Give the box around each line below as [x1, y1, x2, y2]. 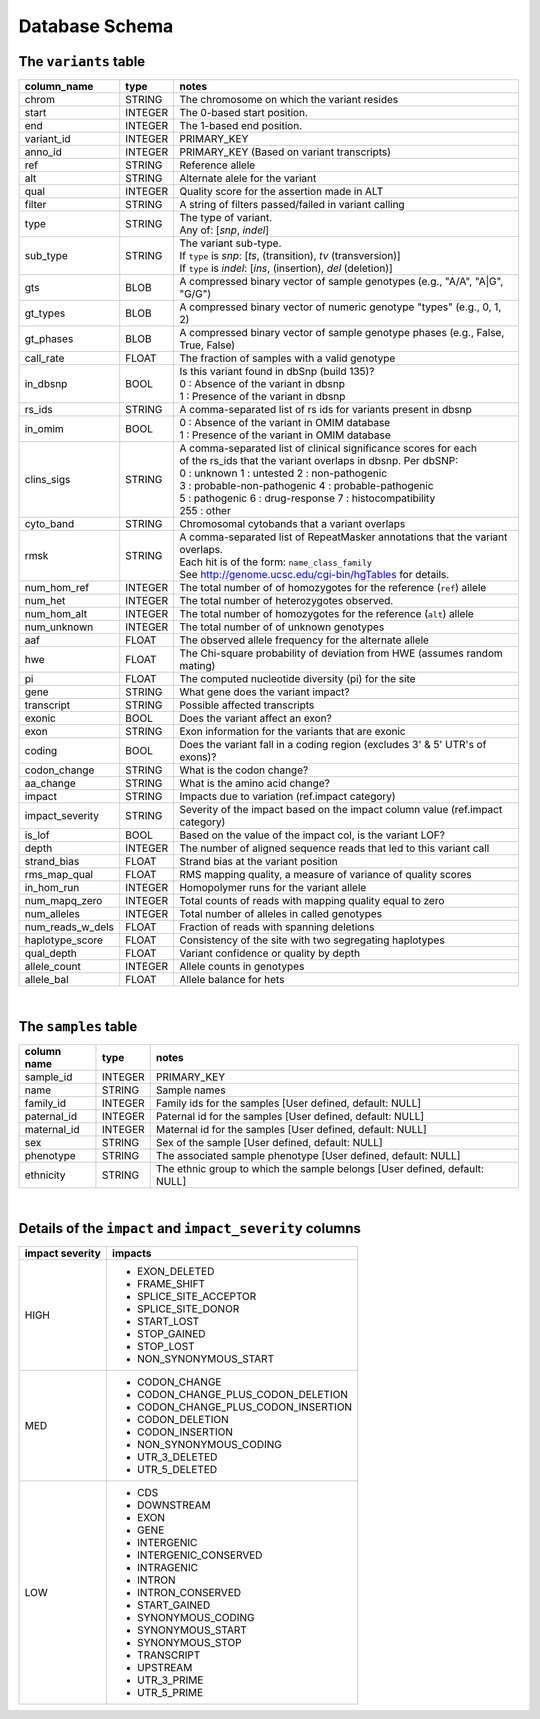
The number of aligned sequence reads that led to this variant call [179, 841, 490, 855]
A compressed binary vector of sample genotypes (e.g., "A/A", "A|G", [179, 275, 504, 289]
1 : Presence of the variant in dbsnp [179, 390, 346, 404]
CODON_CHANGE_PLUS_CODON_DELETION [136, 1387, 349, 1401]
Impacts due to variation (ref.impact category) [179, 790, 396, 804]
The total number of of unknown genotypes [179, 620, 385, 634]
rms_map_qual [24, 868, 94, 882]
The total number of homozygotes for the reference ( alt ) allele [179, 607, 474, 621]
